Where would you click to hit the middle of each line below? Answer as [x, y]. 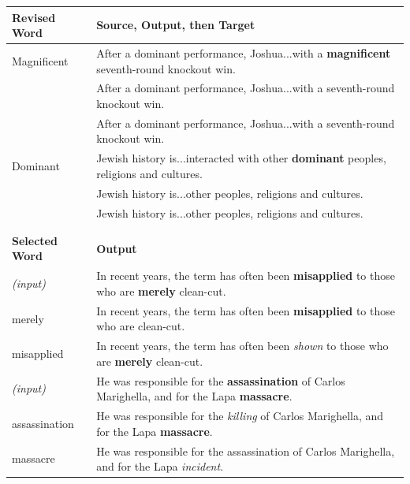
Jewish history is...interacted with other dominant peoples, [241, 158]
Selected [35, 240]
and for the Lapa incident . [160, 466]
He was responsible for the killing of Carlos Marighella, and [240, 416]
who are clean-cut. [141, 326]
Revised [34, 17]
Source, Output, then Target [176, 25]
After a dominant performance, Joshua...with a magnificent [244, 52]
